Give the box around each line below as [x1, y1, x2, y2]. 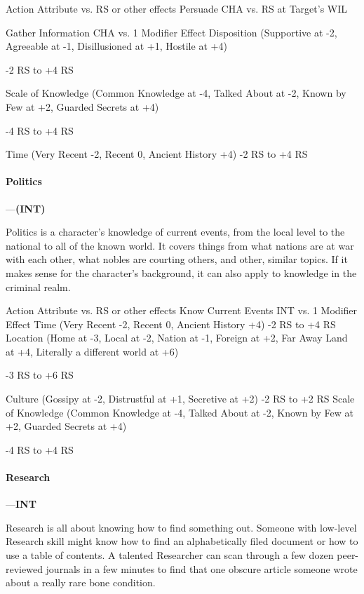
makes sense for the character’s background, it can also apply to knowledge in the [6, 265, 357, 280]
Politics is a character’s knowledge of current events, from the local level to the [6, 224, 345, 239]
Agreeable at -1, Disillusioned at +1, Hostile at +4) [6, 39, 227, 53]
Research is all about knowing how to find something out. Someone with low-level [6, 520, 357, 534]
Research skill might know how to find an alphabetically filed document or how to [6, 534, 358, 548]
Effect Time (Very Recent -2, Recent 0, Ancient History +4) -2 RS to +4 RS [6, 316, 336, 331]
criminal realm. [6, 279, 71, 294]
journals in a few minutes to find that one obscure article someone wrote [46, 561, 358, 576]
